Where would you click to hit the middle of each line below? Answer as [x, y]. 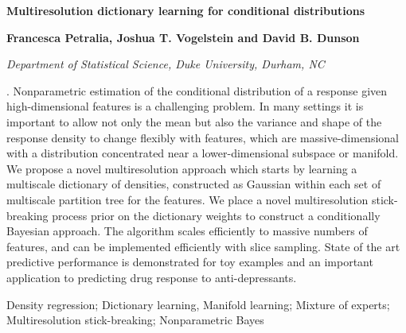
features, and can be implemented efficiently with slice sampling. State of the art [203, 246]
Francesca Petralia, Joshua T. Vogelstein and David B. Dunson [183, 37]
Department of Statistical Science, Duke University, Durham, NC [166, 64]
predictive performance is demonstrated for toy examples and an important [190, 262]
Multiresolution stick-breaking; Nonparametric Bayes [135, 320]
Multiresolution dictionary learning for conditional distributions [186, 10]
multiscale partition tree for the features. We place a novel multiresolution [187, 199]
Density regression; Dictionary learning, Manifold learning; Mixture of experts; [198, 304]
